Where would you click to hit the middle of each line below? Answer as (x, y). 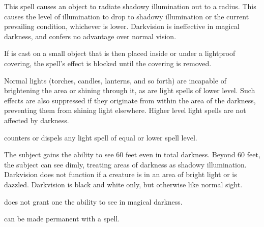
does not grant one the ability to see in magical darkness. (93, 201)
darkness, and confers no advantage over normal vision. (90, 36)
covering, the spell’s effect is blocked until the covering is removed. (108, 63)
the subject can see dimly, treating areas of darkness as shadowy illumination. (125, 164)
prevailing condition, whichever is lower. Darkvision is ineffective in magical (122, 26)
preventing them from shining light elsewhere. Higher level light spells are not (125, 110)
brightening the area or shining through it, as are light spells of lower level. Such (130, 90)
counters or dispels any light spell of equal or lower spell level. (101, 137)
